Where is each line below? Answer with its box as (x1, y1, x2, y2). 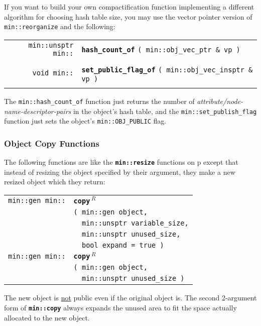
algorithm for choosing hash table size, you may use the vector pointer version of (4, 11, 252, 22)
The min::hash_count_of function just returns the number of (4, 95, 195, 106)
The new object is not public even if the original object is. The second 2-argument (4, 292, 257, 303)
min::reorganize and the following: (4, 21, 115, 32)
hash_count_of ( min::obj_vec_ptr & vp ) (81, 46, 240, 54)
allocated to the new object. (4, 312, 90, 322)
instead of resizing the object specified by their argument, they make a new (4, 166, 235, 177)
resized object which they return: (4, 176, 105, 187)
